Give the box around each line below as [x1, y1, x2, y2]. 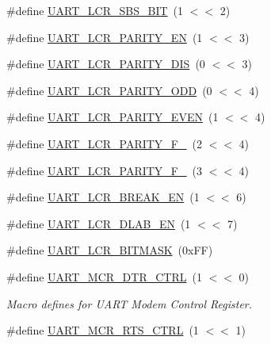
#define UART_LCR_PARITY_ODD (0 [6, 82, 212, 98]
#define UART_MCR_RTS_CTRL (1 [6, 322, 199, 338]
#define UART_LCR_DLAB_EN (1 [6, 215, 191, 231]
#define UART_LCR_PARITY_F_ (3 [6, 162, 202, 178]
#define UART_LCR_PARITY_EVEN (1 [6, 109, 219, 125]
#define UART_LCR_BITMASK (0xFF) [6, 242, 213, 258]
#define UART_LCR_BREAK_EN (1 [6, 189, 200, 205]
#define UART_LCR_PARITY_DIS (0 [6, 55, 205, 72]
